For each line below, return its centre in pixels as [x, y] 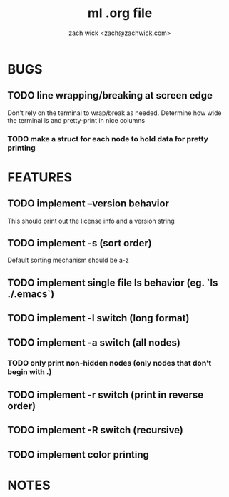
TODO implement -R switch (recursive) [95, 430]
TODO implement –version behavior [88, 204]
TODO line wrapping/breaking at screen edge [110, 95]
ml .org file [120, 13]
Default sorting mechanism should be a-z [68, 260]
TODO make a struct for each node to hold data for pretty [108, 139]
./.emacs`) [31, 294]
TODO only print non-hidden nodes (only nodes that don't [110, 363]
